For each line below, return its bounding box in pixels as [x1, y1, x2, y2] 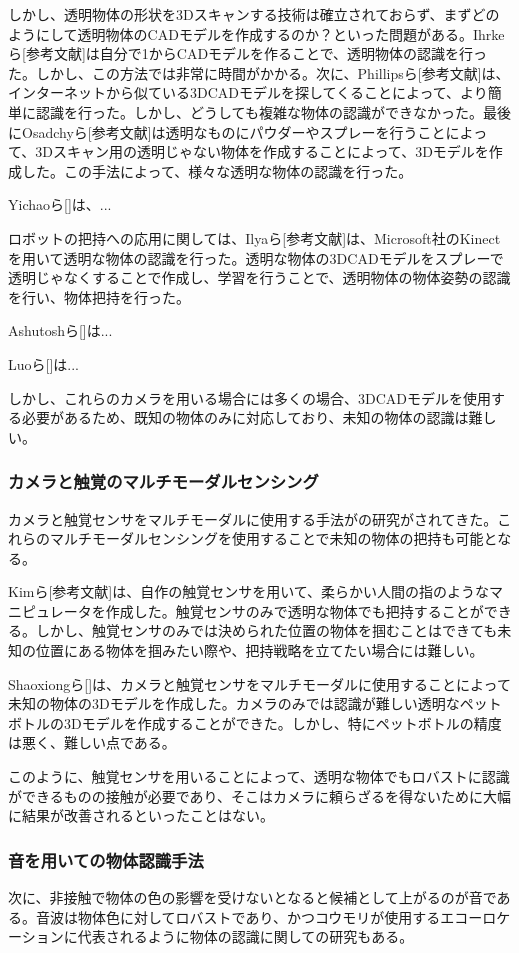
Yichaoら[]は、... [8, 194, 112, 215]
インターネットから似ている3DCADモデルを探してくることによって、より [8, 82, 488, 103]
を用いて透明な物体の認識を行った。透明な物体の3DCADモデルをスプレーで [8, 247, 504, 268]
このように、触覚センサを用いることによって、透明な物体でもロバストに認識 [8, 766, 510, 787]
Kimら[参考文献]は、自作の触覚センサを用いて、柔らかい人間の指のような [8, 581, 490, 602]
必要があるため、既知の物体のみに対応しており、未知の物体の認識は [21, 407, 469, 428]
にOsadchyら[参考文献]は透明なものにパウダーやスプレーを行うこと [8, 121, 446, 142]
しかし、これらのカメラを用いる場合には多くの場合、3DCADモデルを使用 [8, 387, 491, 408]
